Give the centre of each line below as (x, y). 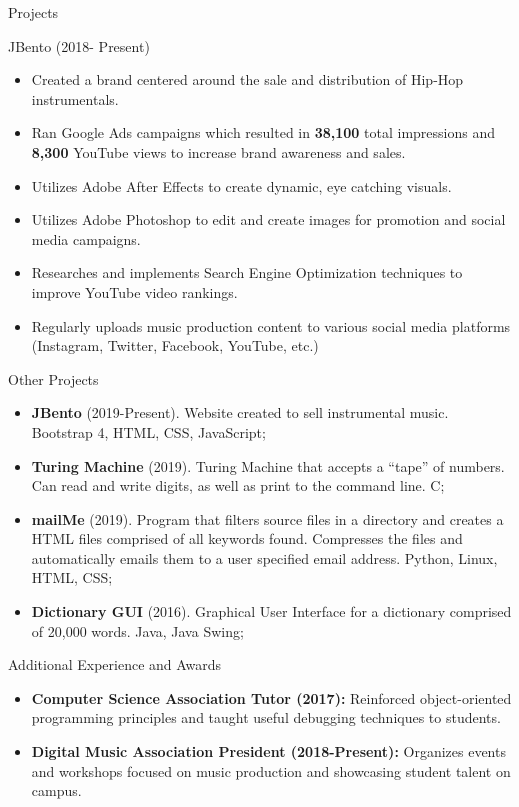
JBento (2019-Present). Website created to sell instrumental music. (240, 412)
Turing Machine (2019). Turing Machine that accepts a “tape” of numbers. (268, 465)
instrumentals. (75, 98)
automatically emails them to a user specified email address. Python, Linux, (264, 557)
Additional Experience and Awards (115, 664)
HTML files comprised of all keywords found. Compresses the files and (247, 538)
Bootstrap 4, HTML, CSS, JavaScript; (148, 431)
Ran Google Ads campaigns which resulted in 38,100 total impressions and (263, 132)
